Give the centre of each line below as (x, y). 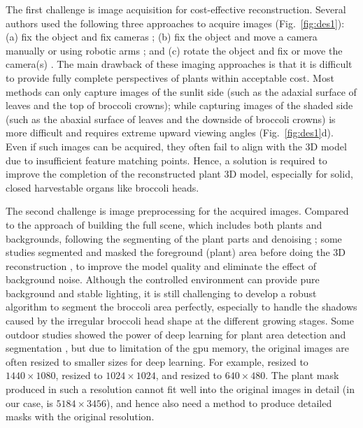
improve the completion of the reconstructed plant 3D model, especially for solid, (179, 174)
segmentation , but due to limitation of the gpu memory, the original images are (178, 348)
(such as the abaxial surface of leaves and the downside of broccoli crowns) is (171, 119)
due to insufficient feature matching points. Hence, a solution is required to (166, 160)
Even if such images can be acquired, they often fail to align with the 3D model (176, 146)
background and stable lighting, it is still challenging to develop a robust (161, 293)
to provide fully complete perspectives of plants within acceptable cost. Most (170, 77)
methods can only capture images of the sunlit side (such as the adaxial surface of (181, 91)
